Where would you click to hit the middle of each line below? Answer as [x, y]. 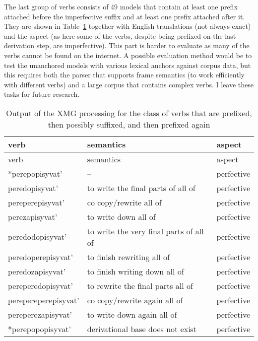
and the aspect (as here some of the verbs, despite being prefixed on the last [120, 35]
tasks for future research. [42, 94]
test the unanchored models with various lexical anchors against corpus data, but [128, 65]
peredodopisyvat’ [37, 237]
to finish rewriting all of [128, 257]
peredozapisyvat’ [37, 271]
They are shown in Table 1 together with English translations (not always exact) [128, 26]
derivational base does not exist [142, 329]
